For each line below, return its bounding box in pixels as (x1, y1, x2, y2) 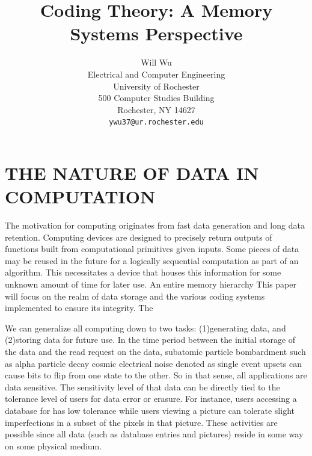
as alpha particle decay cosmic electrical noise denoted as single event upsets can (5, 357, 302, 369)
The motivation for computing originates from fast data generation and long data (5, 219, 305, 232)
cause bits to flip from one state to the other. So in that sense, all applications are (5, 369, 307, 381)
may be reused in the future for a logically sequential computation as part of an (5, 254, 299, 267)
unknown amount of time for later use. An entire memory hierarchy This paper (5, 278, 296, 291)
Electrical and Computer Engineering (87, 67, 225, 80)
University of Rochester (113, 79, 200, 92)
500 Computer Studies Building (98, 91, 215, 104)
